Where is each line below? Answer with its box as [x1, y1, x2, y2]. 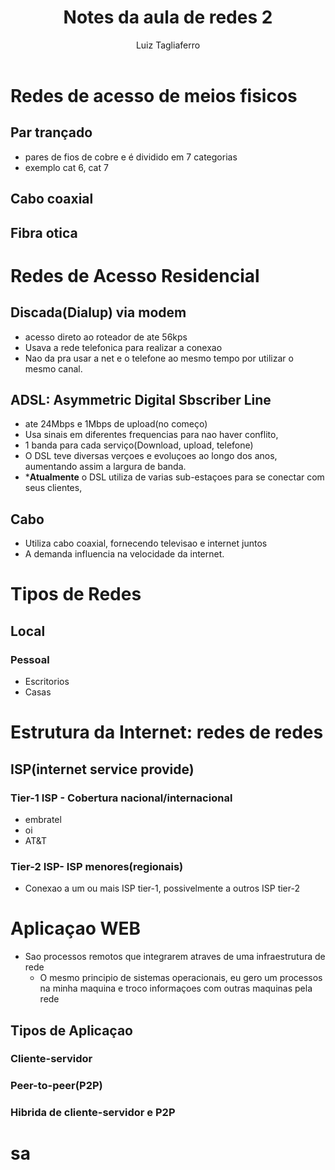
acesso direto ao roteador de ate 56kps [24, 331, 188, 343]
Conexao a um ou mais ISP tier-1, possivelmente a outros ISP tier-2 [24, 882, 300, 895]
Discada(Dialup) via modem [10, 304, 187, 321]
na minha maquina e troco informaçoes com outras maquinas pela [39, 982, 313, 995]
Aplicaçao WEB [10, 917, 142, 940]
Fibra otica [10, 224, 78, 241]
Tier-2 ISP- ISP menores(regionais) [10, 859, 184, 873]
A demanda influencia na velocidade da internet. [24, 548, 225, 560]
